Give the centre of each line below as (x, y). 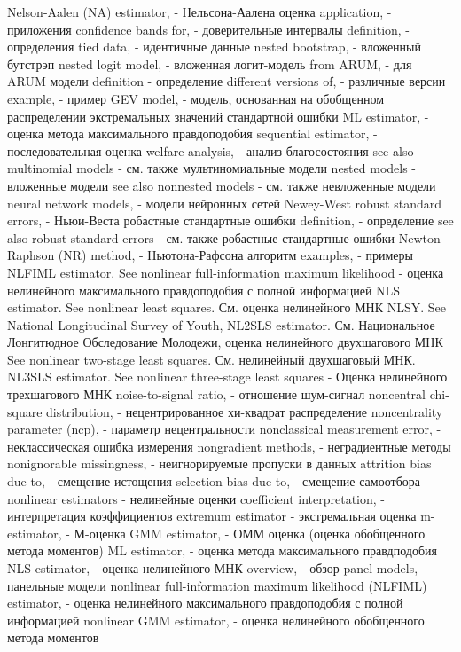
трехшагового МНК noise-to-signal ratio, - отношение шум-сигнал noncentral (217, 394)
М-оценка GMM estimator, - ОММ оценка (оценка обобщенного (250, 533)
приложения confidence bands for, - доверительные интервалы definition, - (209, 29)
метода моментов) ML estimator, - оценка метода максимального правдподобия (222, 550)
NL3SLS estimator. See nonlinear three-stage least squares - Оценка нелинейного (227, 377)
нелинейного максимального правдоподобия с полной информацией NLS (204, 290)
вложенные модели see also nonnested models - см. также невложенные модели (222, 185)
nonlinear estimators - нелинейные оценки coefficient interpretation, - (196, 498)
